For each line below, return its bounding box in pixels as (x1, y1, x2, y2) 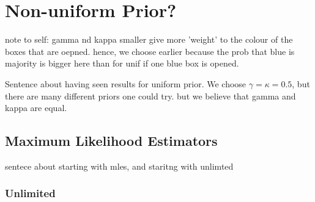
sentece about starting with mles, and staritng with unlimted (5, 159, 234, 172)
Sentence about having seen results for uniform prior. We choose (5, 77, 246, 90)
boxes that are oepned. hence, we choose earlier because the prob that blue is (5, 45, 295, 57)
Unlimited (5, 186, 56, 201)
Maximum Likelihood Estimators (5, 131, 218, 150)
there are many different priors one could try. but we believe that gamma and (5, 89, 296, 102)
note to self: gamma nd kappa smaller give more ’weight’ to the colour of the (5, 33, 293, 46)
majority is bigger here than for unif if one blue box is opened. (5, 57, 239, 70)
